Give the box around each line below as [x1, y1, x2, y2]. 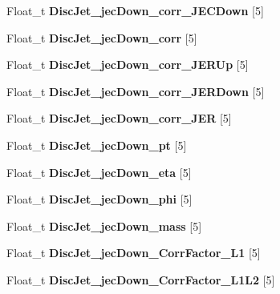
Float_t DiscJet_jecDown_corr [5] [6, 29, 197, 46]
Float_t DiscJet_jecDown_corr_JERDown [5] [6, 83, 265, 99]
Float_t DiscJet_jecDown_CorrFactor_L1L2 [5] [6, 271, 275, 288]
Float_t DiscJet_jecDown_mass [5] [6, 217, 202, 234]
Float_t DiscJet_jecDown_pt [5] [6, 136, 187, 153]
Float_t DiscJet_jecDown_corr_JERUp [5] [6, 56, 249, 73]
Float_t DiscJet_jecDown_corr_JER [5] [6, 110, 232, 127]
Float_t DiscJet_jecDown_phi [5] [6, 191, 193, 207]
